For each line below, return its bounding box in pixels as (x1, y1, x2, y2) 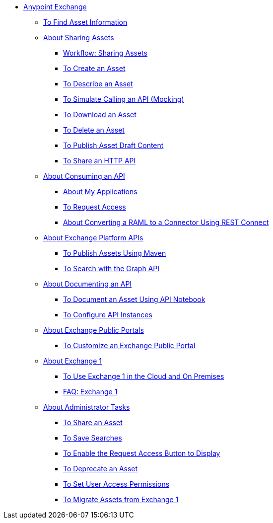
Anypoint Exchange (23, 2, 87, 11)
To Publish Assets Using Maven (63, 249, 166, 257)
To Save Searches (63, 434, 122, 442)
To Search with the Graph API (63, 264, 159, 273)
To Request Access (63, 203, 126, 211)
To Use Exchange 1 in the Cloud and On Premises (63, 372, 224, 380)
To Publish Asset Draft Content (63, 141, 164, 149)
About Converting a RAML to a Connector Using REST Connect (63, 218, 269, 226)
